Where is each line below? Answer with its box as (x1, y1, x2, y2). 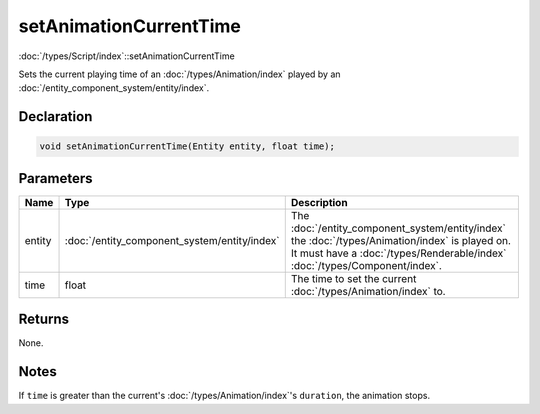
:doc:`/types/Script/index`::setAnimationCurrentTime (18, 50, 235, 62)
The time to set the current (290, 271, 417, 285)
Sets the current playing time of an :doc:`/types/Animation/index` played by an (18, 68, 341, 80)
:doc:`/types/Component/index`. (290, 258, 442, 272)
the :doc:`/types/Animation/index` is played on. (290, 233, 512, 247)
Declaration (18, 108, 93, 125)
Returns (18, 311, 70, 328)
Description (290, 195, 349, 209)
